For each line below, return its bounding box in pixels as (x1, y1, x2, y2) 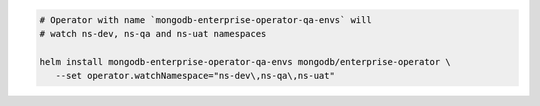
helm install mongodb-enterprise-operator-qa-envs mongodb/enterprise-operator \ (39, 56, 452, 67)
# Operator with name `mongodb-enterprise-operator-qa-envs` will (39, 14, 372, 25)
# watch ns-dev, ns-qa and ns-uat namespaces (39, 28, 267, 39)
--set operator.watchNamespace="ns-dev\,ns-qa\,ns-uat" (55, 70, 335, 82)
